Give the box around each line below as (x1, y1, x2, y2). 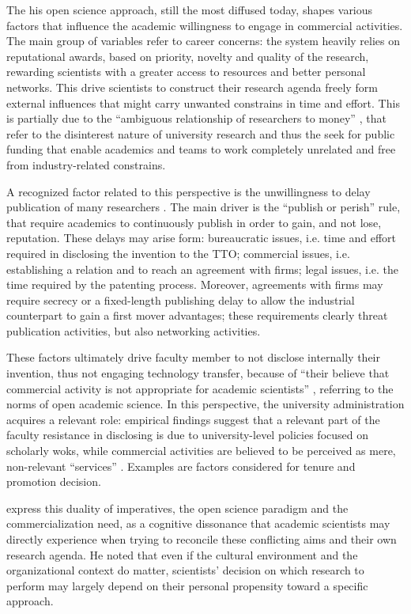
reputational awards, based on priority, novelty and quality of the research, (6, 47, 369, 64)
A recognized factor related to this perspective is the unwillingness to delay (6, 183, 371, 199)
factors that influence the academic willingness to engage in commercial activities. (6, 17, 403, 33)
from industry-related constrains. (6, 156, 166, 172)
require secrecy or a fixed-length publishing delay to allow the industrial (6, 291, 355, 308)
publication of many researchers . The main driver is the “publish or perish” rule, (6, 199, 401, 215)
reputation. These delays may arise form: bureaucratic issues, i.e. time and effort (6, 229, 396, 246)
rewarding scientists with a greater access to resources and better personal (6, 63, 366, 80)
